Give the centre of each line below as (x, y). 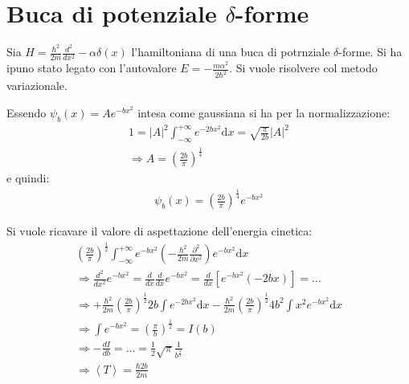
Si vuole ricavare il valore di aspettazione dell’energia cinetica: (160, 231)
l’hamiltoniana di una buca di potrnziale (231, 52)
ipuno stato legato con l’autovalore (92, 68)
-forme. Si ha (370, 52)
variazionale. (37, 86)
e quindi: (28, 178)
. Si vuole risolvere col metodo (303, 68)
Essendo (27, 112)
